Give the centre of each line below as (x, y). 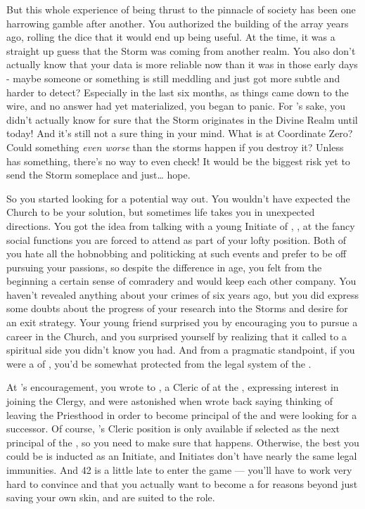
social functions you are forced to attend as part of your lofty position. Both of (176, 239)
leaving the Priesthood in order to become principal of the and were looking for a (182, 414)
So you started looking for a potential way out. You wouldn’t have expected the (178, 198)
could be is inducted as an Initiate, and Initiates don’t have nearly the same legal (182, 456)
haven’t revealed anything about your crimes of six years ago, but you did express (183, 294)
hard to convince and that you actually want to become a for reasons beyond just (182, 483)
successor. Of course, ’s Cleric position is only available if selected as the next (173, 429)
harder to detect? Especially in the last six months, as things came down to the (178, 92)
